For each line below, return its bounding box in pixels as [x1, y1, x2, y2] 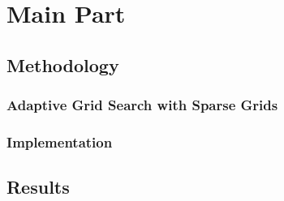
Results [6, 174, 70, 199]
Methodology [6, 52, 119, 77]
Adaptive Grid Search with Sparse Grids [6, 95, 278, 115]
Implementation [6, 131, 113, 152]
